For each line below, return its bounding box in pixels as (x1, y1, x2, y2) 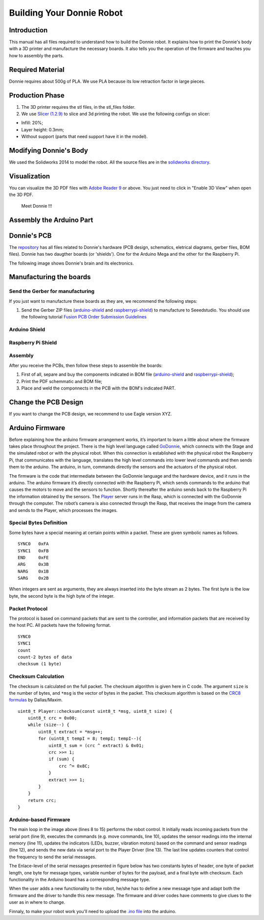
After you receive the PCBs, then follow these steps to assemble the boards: (9, 363, 163, 368)
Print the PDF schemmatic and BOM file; (21, 378, 103, 384)
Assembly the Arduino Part (9, 216, 93, 224)
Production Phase (9, 91, 65, 99)
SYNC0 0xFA (18, 541, 49, 547)
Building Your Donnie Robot (9, 7, 123, 18)
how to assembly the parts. (9, 52, 64, 58)
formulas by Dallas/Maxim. (9, 697, 63, 703)
